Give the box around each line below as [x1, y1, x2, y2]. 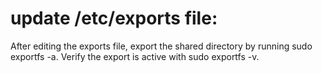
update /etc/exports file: [10, 7, 218, 30]
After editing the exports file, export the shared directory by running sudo [10, 40, 313, 52]
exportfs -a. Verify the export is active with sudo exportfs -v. [10, 50, 260, 62]
